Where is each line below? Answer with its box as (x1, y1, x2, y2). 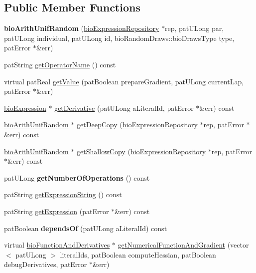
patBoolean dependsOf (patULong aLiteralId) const (4, 223, 167, 233)
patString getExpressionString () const (4, 189, 122, 200)
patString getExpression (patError (4, 206, 109, 216)
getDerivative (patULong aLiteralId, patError (54, 102, 194, 113)
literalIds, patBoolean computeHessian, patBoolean (60, 249, 216, 260)
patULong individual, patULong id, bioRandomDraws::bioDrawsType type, (4, 32, 235, 43)
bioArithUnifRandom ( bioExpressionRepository (4, 23, 159, 33)
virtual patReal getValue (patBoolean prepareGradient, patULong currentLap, (4, 76, 244, 86)
